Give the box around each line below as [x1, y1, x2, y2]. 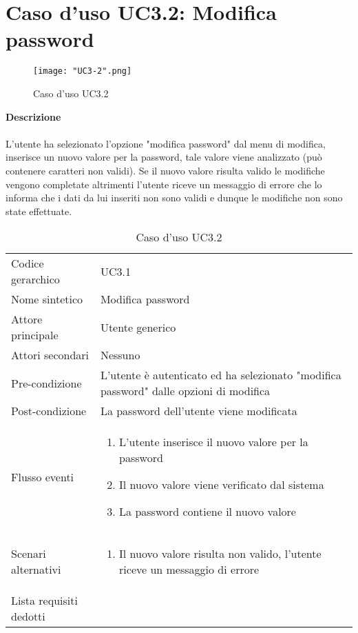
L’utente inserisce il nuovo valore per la [119, 434, 308, 450]
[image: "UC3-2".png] [33, 66, 132, 77]
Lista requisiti [11, 592, 78, 609]
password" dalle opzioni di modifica [100, 383, 271, 399]
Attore [11, 311, 43, 328]
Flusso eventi [11, 468, 74, 485]
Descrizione [6, 109, 61, 123]
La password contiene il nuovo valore [119, 503, 296, 520]
